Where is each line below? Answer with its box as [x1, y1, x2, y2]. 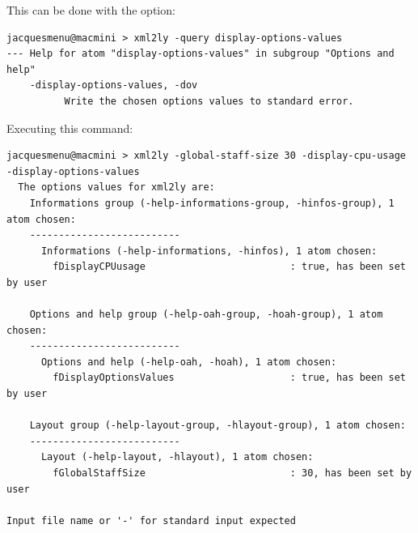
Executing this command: [6, 119, 133, 136]
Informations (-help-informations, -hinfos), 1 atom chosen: [40, 245, 378, 257]
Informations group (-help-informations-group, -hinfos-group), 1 [29, 197, 395, 209]
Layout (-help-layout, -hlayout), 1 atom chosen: [40, 451, 314, 463]
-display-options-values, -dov [29, 79, 198, 92]
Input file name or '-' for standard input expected [6, 514, 296, 527]
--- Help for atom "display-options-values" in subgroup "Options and [6, 48, 395, 60]
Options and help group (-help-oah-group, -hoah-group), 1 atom [29, 309, 383, 321]
